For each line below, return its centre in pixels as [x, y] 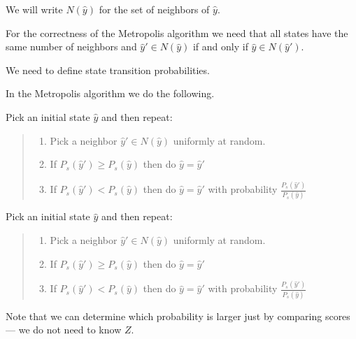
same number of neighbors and [71, 46]
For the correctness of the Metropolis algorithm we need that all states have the [177, 33]
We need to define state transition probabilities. [108, 70]
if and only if [220, 46]
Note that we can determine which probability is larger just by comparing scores [178, 316]
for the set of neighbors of [154, 9]
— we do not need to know [64, 330]
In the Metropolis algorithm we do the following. [110, 93]
